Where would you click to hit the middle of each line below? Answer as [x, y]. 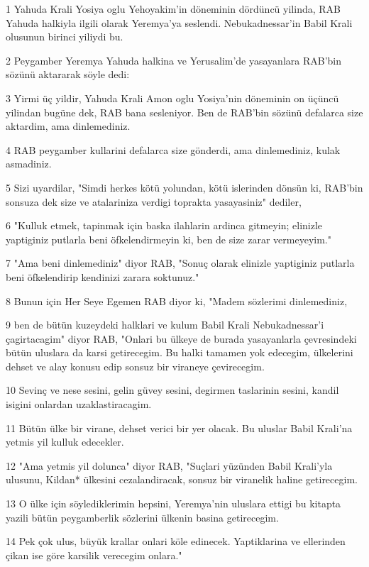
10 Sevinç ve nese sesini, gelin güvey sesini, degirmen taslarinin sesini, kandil [172, 390]
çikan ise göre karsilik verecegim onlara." [94, 555]
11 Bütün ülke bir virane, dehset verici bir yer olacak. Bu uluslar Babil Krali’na [179, 428]
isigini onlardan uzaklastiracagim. [79, 404]
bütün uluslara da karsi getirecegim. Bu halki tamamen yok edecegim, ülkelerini [180, 352]
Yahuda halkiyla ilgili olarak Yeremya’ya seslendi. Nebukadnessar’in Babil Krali [179, 22]
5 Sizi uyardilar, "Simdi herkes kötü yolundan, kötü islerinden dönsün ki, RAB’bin [184, 187]
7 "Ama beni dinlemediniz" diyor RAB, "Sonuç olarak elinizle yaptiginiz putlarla [180, 263]
